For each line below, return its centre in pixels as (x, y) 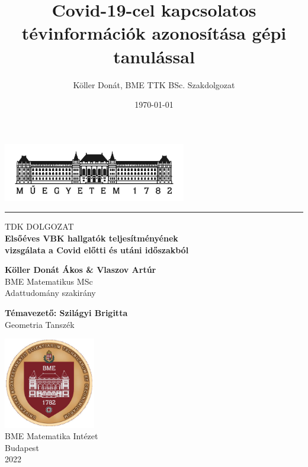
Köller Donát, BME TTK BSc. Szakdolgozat (154, 84)
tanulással (154, 56)
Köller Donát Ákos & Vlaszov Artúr (81, 270)
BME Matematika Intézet (52, 436)
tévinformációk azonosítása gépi (154, 33)
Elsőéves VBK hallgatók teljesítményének (92, 238)
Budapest (22, 447)
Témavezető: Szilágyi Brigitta (66, 312)
